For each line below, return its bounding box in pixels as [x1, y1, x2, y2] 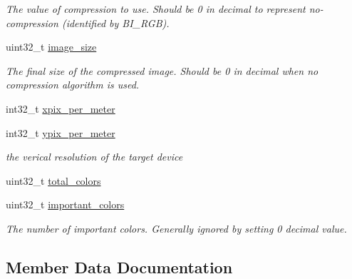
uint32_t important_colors [6, 197, 125, 212]
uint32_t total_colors [6, 173, 101, 188]
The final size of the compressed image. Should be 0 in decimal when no [6, 63, 319, 78]
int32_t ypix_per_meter [6, 125, 115, 140]
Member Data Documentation [6, 255, 233, 278]
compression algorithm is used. [6, 77, 140, 92]
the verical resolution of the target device [6, 149, 183, 164]
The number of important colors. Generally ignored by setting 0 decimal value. [6, 220, 347, 235]
